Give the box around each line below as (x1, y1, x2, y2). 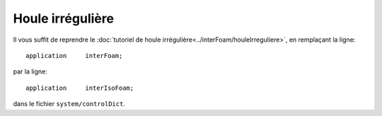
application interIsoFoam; (25, 83, 134, 92)
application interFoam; (25, 52, 123, 59)
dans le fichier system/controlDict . (13, 100, 125, 108)
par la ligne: (13, 67, 47, 76)
